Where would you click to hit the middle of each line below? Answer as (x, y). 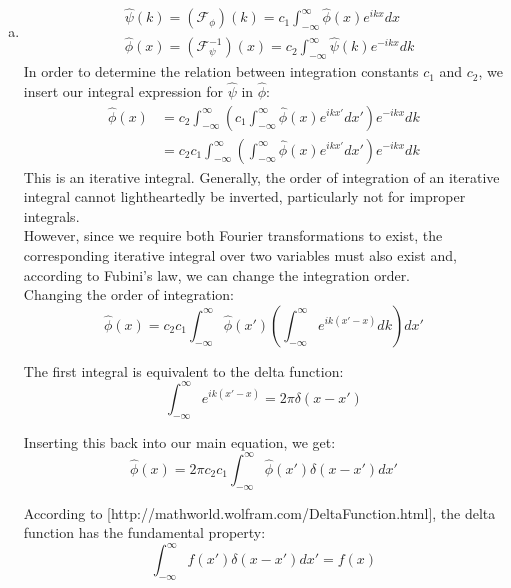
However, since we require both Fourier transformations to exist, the (233, 235)
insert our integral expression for (123, 90)
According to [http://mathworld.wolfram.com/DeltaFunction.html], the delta (259, 512)
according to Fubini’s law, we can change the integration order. (217, 274)
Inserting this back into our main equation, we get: (179, 441)
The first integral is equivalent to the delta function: (183, 370)
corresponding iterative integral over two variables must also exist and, (240, 254)
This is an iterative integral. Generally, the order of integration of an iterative (261, 176)
